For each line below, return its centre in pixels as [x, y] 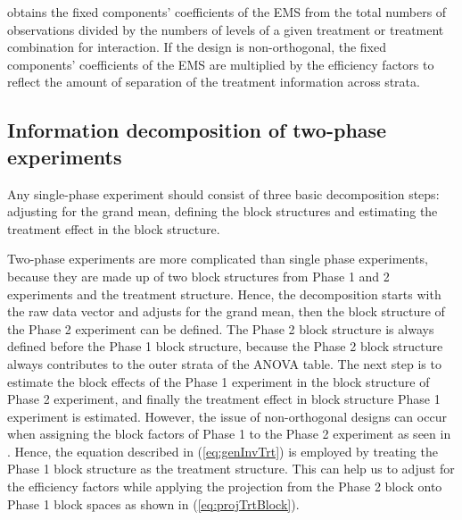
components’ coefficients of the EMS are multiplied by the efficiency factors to [221, 64]
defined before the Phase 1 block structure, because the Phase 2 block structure [225, 346]
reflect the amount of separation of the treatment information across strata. [214, 82]
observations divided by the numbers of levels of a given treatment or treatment [226, 29]
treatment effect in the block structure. [114, 228]
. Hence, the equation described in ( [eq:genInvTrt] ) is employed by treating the [223, 451]
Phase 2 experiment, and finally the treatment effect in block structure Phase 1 [224, 399]
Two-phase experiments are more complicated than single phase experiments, [218, 259]
